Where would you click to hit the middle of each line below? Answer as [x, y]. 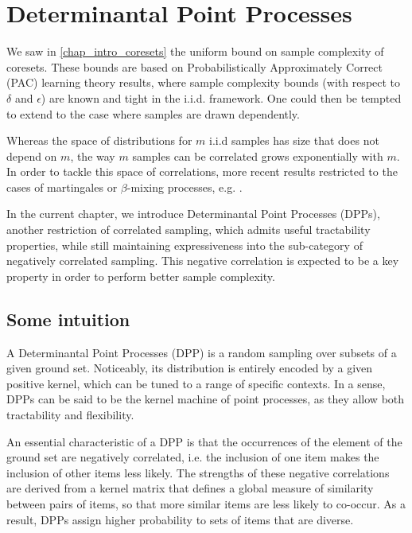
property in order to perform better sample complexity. [141, 276]
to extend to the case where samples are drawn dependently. [153, 113]
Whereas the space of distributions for [99, 140]
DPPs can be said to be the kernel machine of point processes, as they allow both [206, 399]
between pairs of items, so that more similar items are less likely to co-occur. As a [206, 503]
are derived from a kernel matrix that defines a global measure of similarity [190, 488]
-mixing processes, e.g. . [185, 187]
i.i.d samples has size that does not [294, 140]
